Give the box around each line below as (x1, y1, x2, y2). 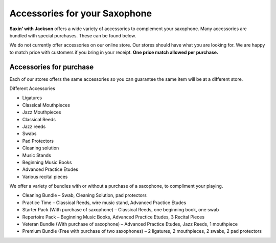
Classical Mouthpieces (22, 102, 70, 108)
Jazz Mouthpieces (22, 109, 61, 115)
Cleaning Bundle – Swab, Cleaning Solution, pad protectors (22, 192, 147, 198)
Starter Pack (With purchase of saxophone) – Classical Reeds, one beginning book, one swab (22, 207, 219, 213)
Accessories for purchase (9, 62, 94, 71)
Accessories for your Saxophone (9, 8, 152, 19)
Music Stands (22, 152, 51, 158)
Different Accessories (9, 85, 56, 92)
